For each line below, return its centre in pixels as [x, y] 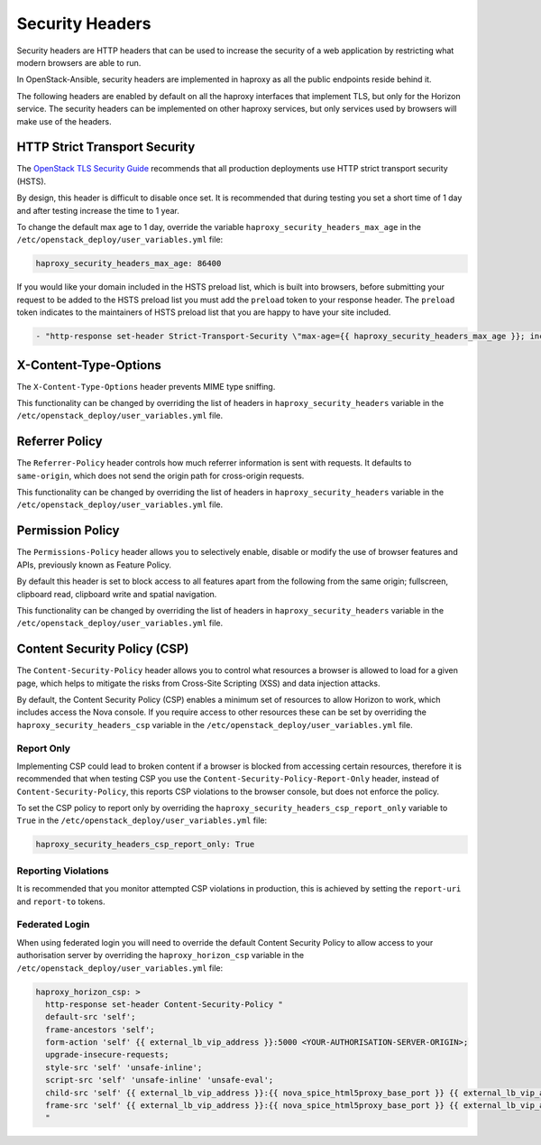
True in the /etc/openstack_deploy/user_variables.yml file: [142, 820]
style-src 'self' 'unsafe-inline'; [124, 1067]
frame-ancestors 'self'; [100, 1030]
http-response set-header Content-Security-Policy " [164, 1004]
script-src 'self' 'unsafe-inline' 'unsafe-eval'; [160, 1080]
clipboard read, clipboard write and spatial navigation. [117, 594]
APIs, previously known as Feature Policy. [94, 565]
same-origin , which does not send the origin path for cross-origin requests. [160, 476]
